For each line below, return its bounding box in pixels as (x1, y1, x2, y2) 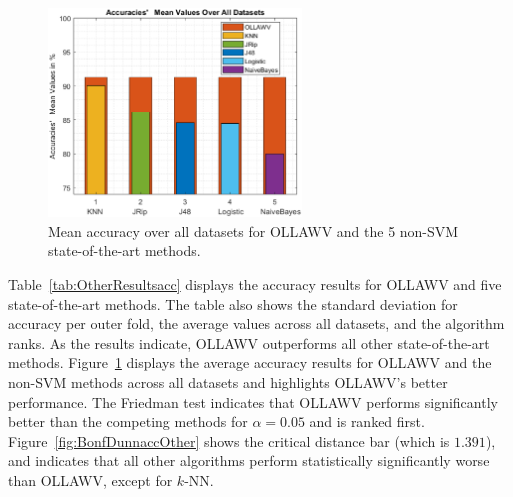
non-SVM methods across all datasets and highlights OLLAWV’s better (8, 371, 448, 392)
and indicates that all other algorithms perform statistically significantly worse (8, 450, 490, 471)
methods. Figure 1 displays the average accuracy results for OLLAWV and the (8, 352, 492, 373)
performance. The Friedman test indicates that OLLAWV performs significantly (8, 391, 498, 412)
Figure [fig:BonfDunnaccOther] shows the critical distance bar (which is (8, 430, 450, 451)
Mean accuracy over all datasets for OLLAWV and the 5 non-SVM (48, 220, 459, 241)
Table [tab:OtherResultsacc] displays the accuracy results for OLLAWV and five (8, 273, 502, 294)
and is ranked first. (309, 411, 425, 432)
